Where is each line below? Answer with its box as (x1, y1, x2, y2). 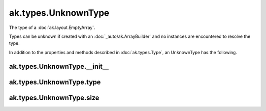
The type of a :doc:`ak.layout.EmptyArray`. (9, 25, 96, 30)
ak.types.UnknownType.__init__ (9, 62, 109, 71)
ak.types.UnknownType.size (9, 93, 100, 102)
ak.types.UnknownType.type (9, 78, 101, 86)
